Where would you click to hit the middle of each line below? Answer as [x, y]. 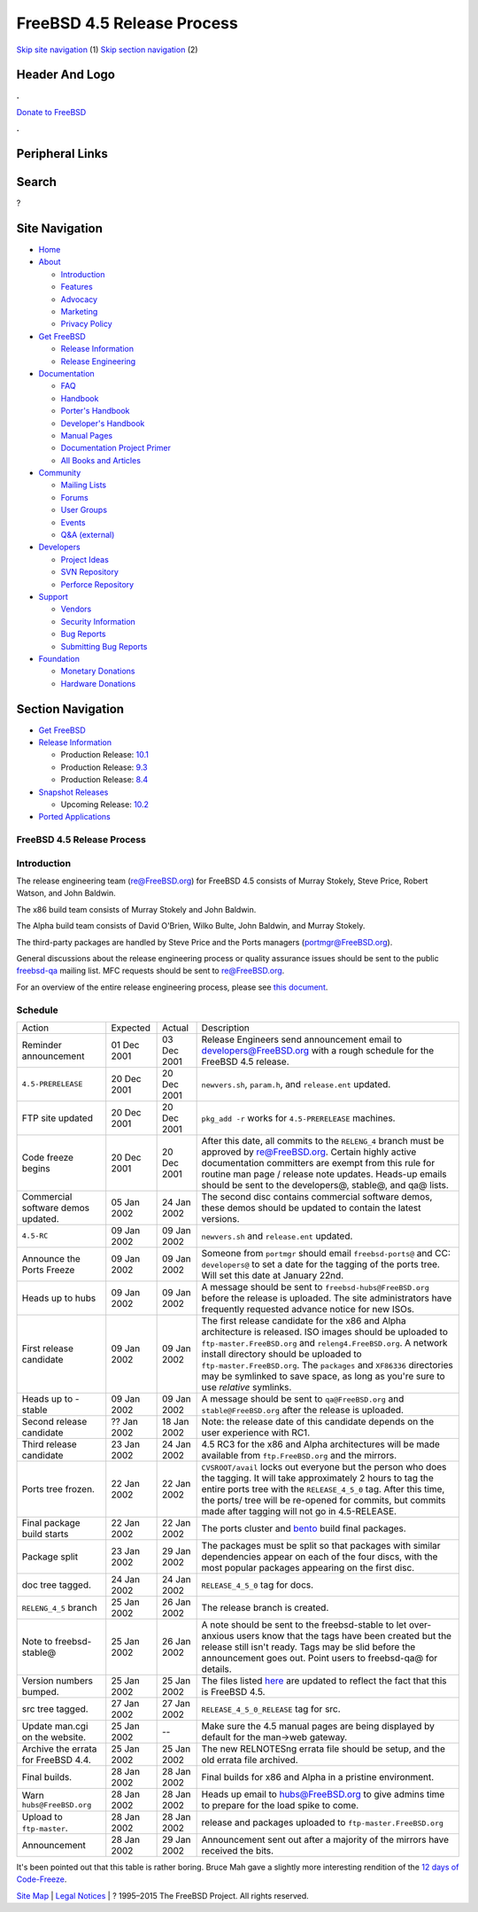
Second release [54, 1421]
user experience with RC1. [255, 1433]
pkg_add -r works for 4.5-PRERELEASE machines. [298, 1118]
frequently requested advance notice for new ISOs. [308, 1309]
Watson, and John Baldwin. [66, 893]
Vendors [76, 609]
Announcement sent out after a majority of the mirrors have [325, 1839]
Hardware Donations [98, 683]
